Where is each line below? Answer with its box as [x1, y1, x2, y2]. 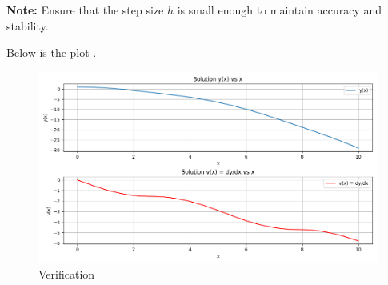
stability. [6, 17, 49, 34]
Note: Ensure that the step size [6, 2, 164, 18]
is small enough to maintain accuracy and [177, 2, 382, 18]
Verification [38, 266, 95, 283]
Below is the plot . [6, 44, 97, 61]
